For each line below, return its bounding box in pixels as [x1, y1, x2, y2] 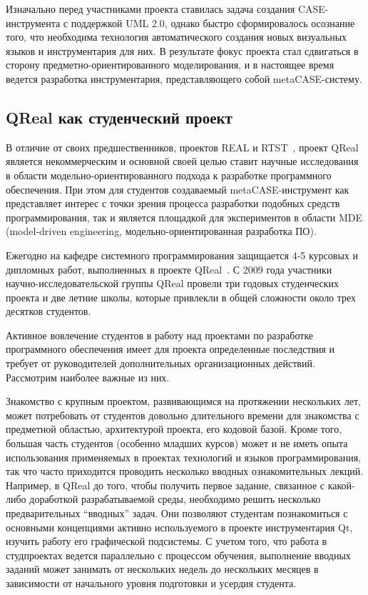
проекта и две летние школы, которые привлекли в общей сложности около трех [6, 289, 357, 304]
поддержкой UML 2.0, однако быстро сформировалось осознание [71, 15, 355, 30]
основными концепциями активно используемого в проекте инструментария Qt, [6, 519, 353, 534]
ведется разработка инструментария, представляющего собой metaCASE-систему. [6, 71, 362, 86]
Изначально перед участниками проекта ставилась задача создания [6, 1, 295, 16]
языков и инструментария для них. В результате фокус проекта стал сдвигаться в [6, 43, 359, 58]
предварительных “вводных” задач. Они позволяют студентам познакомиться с [6, 506, 348, 521]
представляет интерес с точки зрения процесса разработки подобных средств [6, 196, 340, 211]
